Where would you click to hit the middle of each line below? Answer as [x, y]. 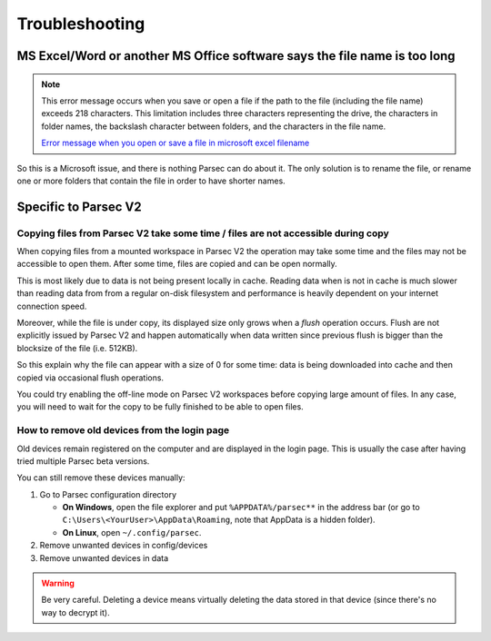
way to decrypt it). [75, 612]
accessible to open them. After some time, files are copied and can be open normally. [177, 264]
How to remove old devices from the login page [123, 430]
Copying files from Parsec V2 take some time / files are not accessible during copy [203, 233]
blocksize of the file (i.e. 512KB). [77, 348]
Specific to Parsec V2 [80, 207]
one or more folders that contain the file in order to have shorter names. [151, 181]
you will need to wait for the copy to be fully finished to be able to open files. [160, 407]
